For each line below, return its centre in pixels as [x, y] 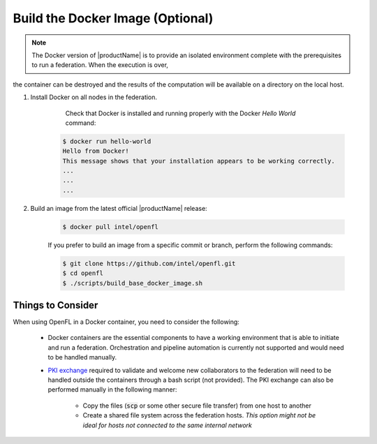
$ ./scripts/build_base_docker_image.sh [132, 283]
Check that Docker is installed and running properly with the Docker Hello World [180, 113]
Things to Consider [56, 305]
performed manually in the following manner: [112, 390]
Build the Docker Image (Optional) [113, 18]
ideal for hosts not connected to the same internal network [168, 425]
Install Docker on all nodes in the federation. [94, 97]
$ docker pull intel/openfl [110, 227]
